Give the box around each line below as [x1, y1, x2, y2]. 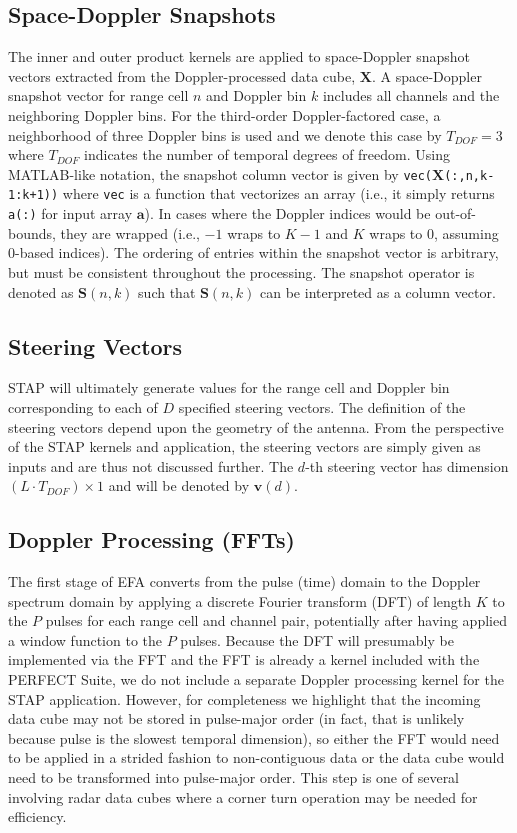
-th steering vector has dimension [305, 455, 509, 476]
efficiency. [8, 806, 67, 827]
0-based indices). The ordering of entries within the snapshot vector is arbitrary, [8, 242, 499, 263]
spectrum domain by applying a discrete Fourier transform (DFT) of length [8, 590, 472, 611]
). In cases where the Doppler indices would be [144, 203, 431, 224]
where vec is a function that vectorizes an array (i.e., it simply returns [62, 183, 495, 204]
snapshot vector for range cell [8, 85, 189, 106]
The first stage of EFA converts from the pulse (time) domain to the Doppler [8, 571, 481, 592]
